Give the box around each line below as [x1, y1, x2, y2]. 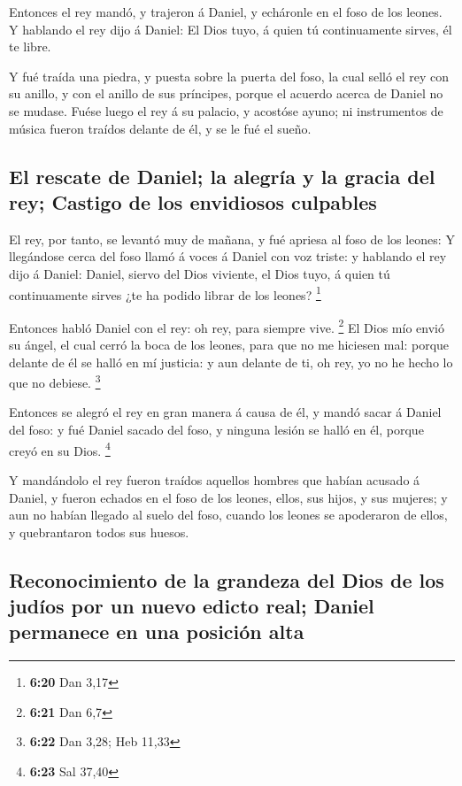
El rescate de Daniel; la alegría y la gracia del [9, 162, 435, 189]
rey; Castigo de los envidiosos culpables [9, 188, 377, 215]
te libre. [9, 37, 51, 56]
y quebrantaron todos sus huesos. [9, 522, 189, 541]
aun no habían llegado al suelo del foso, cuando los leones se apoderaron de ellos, [9, 505, 448, 524]
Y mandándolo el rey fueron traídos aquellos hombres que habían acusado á [9, 470, 420, 489]
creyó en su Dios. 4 [9, 438, 111, 459]
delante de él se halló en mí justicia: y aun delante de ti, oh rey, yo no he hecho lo [9, 352, 453, 371]
